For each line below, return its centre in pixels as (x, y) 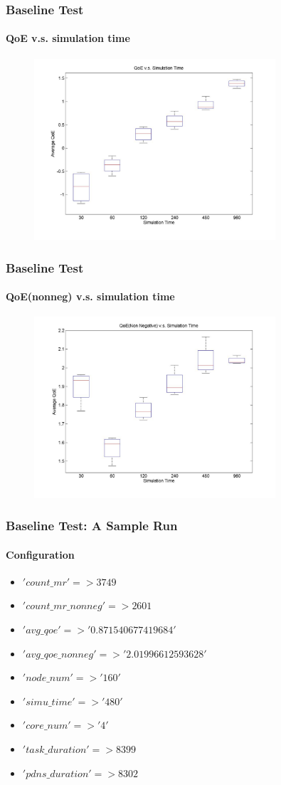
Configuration (40, 554)
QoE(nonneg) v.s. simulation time (90, 296)
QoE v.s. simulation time (68, 38)
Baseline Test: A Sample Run (92, 526)
